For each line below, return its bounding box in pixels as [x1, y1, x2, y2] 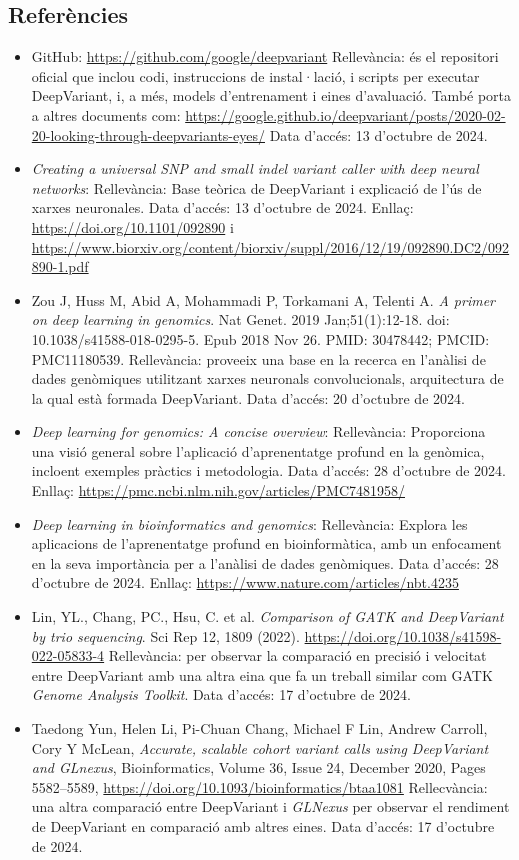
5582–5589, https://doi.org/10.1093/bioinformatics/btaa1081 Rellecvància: [31, 776, 488, 797]
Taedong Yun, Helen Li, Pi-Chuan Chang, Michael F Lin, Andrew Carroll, [31, 718, 488, 739]
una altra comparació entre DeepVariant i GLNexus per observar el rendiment [31, 796, 510, 817]
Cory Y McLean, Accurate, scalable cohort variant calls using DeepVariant [31, 737, 489, 758]
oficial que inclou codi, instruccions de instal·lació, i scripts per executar [31, 65, 480, 86]
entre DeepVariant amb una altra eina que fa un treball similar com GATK [31, 664, 493, 685]
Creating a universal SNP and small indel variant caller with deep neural [31, 158, 479, 179]
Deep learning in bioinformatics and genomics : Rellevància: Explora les [31, 513, 468, 534]
